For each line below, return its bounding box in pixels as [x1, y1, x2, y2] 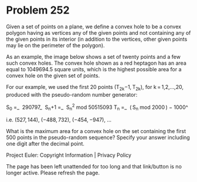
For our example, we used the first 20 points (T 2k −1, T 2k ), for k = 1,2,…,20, [6, 83, 184, 92]
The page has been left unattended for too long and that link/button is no [6, 163, 182, 170]
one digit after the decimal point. [6, 140, 85, 147]
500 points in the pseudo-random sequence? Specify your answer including [6, 134, 191, 141]
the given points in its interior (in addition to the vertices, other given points [6, 35, 188, 42]
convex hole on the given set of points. [6, 72, 100, 79]
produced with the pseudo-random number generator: [6, 91, 138, 98]
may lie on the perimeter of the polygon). [6, 42, 105, 49]
